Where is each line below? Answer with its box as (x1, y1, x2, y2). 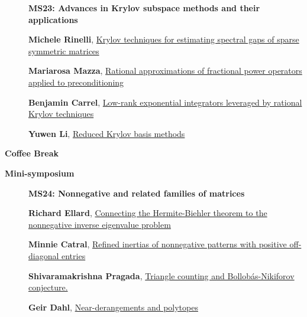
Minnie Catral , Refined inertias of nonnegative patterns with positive (28, 238, 287, 250)
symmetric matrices (28, 44, 99, 57)
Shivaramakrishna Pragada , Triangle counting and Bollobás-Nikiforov (28, 269, 295, 282)
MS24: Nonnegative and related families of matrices (28, 187, 245, 199)
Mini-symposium (5, 166, 75, 179)
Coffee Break (5, 147, 59, 159)
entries (62, 249, 86, 262)
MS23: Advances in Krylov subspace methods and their (28, 2, 260, 14)
